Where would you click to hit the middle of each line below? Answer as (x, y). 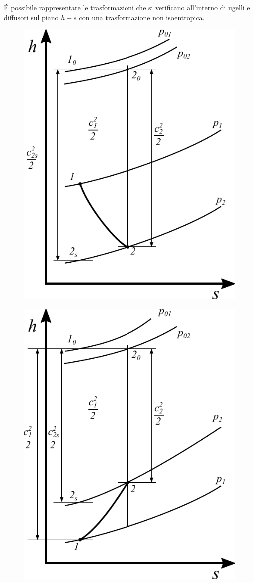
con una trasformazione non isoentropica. (142, 17)
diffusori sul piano (31, 17)
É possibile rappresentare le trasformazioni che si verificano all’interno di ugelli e (127, 7)
